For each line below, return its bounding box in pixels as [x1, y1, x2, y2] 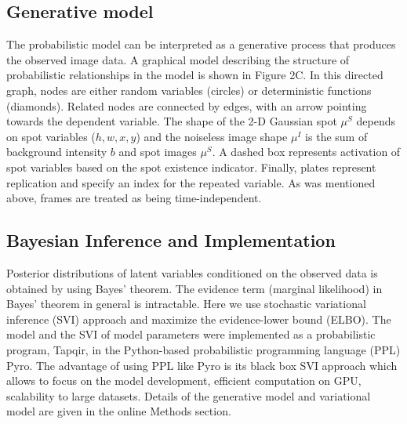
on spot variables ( [6, 128, 96, 144]
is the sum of [305, 128, 368, 144]
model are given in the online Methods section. [6, 403, 231, 419]
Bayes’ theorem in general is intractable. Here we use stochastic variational [6, 295, 366, 312]
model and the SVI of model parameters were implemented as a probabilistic [6, 326, 376, 342]
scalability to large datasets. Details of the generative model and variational [6, 387, 371, 404]
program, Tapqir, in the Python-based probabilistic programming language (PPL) [6, 341, 401, 357]
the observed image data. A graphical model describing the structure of [6, 51, 350, 67]
